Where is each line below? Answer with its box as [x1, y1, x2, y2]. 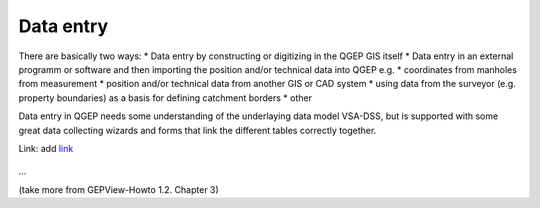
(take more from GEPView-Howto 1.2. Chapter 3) [18, 183, 219, 195]
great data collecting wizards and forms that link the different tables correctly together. [18, 124, 377, 136]
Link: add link [18, 142, 74, 154]
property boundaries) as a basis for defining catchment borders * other [18, 91, 312, 104]
